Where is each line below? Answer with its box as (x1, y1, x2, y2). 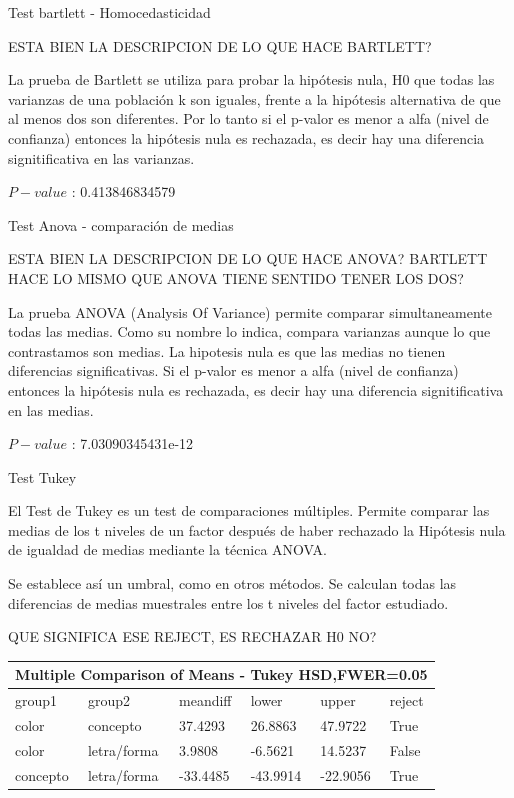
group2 (87, 690, 130, 711)
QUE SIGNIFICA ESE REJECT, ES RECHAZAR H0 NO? (8, 626, 377, 647)
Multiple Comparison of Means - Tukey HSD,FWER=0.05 (15, 664, 428, 685)
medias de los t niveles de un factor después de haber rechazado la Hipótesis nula (8, 519, 506, 540)
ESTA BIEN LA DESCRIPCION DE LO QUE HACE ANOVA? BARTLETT (8, 248, 488, 269)
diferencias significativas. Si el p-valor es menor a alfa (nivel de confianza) (8, 360, 459, 381)
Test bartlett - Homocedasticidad (8, 2, 211, 22)
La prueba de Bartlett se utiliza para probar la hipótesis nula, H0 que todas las (8, 69, 495, 90)
